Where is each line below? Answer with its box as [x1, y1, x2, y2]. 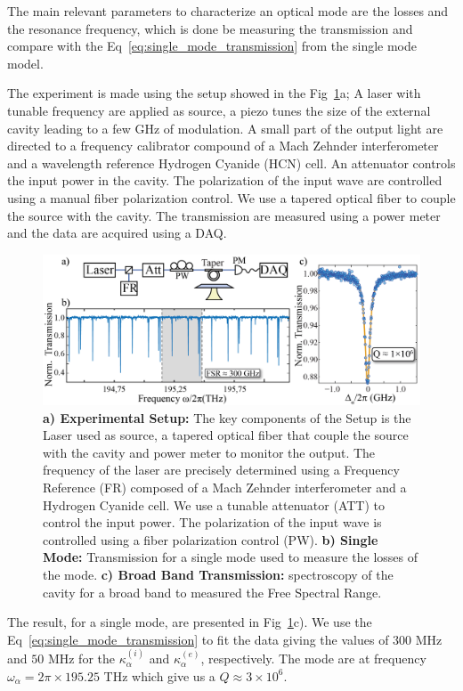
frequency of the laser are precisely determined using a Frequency [43, 460, 400, 479]
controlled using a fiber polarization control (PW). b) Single [43, 530, 378, 549]
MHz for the [47, 649, 115, 668]
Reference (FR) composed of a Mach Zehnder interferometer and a [43, 478, 407, 497]
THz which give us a [103, 666, 215, 685]
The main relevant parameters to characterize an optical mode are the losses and [7, 2, 449, 20]
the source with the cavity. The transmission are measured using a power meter [7, 206, 441, 224]
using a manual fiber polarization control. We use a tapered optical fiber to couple [7, 188, 456, 207]
